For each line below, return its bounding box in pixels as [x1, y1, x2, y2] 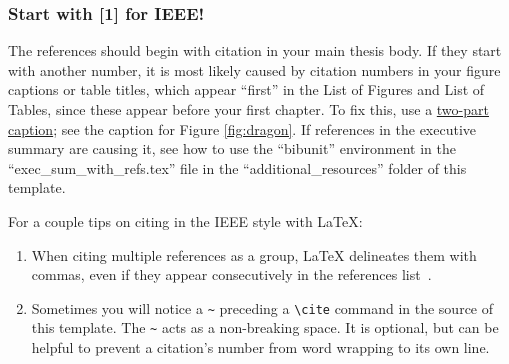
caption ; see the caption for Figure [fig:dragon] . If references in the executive [8, 118, 477, 139]
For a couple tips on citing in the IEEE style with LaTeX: [8, 210, 363, 231]
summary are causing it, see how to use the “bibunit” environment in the [8, 138, 457, 159]
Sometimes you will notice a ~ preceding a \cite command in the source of [31, 297, 494, 318]
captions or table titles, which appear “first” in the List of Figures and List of [8, 79, 485, 100]
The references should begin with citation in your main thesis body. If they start [8, 40, 502, 61]
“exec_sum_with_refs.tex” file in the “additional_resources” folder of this [8, 157, 467, 178]
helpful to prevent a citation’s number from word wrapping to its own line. [31, 337, 490, 358]
